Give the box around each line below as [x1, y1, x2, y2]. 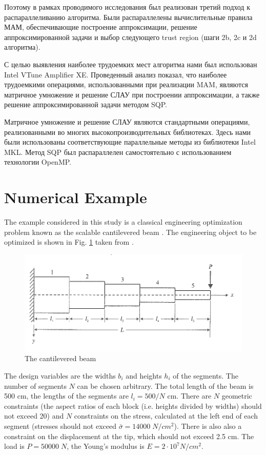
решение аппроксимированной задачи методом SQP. [4, 99, 168, 110]
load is [4, 441, 25, 451]
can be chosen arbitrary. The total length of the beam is [77, 380, 254, 391]
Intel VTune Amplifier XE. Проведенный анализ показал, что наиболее [4, 69, 227, 80]
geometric [221, 390, 252, 401]
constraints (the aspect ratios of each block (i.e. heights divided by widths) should [4, 400, 262, 411]
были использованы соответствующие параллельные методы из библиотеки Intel [4, 136, 256, 147]
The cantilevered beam [25, 353, 96, 364]
